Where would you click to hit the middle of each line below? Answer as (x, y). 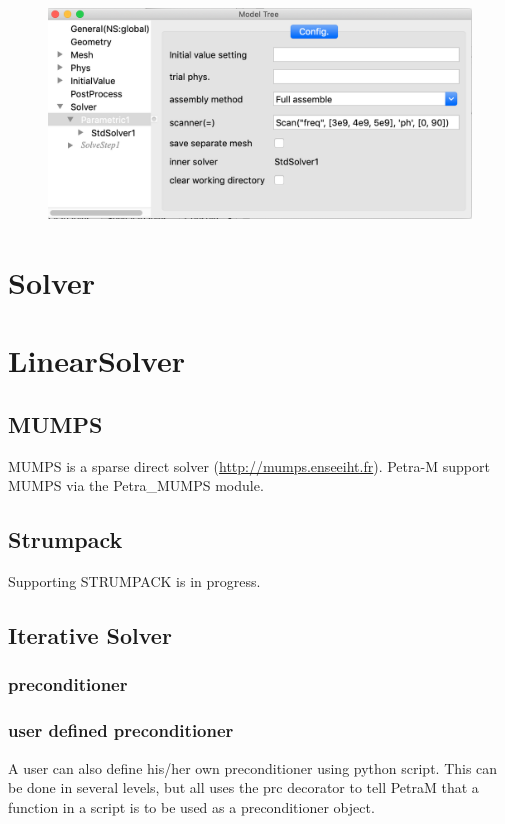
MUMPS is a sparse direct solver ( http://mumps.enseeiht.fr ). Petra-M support (249, 465)
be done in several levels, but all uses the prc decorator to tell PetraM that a (243, 787)
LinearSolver (96, 360)
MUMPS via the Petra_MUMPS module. (136, 485)
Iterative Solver (90, 635)
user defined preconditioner (121, 730)
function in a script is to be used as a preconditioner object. (191, 806)
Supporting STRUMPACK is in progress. (134, 581)
